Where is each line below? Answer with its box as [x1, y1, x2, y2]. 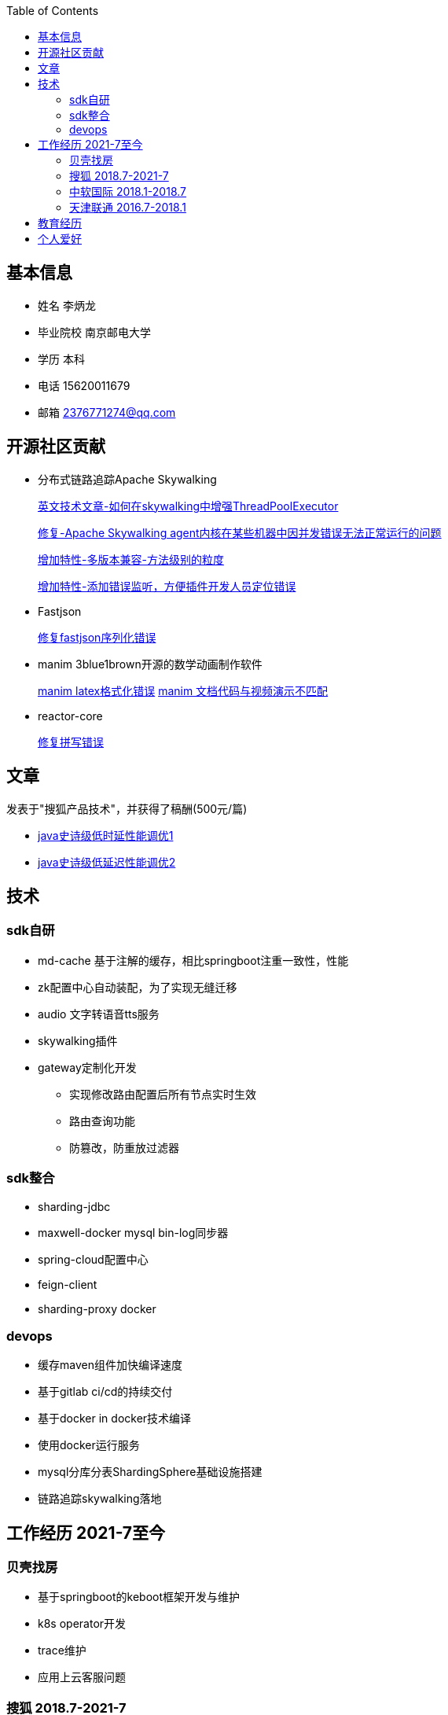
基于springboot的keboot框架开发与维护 [38, 1590, 241, 1604]
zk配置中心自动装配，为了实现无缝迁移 [38, 980, 237, 994]
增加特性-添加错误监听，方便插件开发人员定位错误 [38, 579, 296, 593]
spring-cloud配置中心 [38, 1252, 149, 1266]
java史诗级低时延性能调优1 [38, 828, 174, 842]
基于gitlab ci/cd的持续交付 [38, 1385, 173, 1399]
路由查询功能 [69, 1113, 135, 1128]
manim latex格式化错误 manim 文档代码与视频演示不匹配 [38, 683, 329, 697]
